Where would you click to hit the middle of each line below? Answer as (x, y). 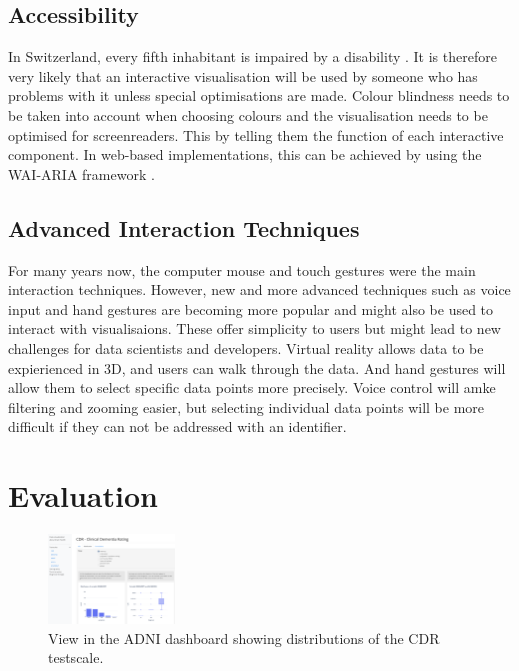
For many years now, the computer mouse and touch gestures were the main (242, 269)
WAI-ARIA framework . (81, 173)
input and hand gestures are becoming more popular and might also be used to (251, 308)
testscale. (76, 657)
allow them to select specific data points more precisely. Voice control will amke (252, 387)
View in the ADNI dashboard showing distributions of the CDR (244, 637)
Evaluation (83, 495)
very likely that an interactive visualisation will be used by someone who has (243, 75)
